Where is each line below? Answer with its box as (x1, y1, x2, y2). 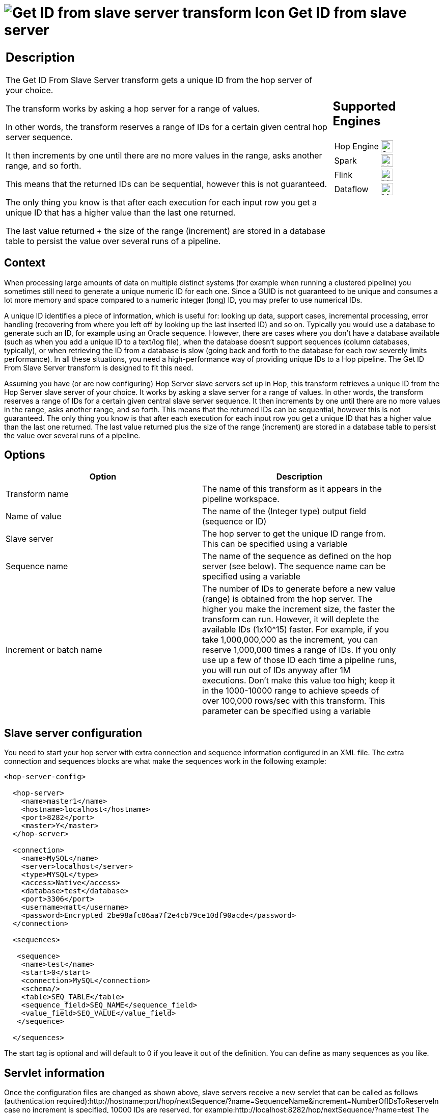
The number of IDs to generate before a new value (202, 584, 396, 594)
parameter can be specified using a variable (202, 706, 371, 717)
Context (4, 256, 46, 270)
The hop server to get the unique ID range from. (202, 528, 386, 539)
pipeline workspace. (202, 494, 280, 505)
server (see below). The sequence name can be (202, 561, 386, 572)
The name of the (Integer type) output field (202, 506, 366, 517)
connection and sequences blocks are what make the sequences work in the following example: (4, 757, 326, 766)
